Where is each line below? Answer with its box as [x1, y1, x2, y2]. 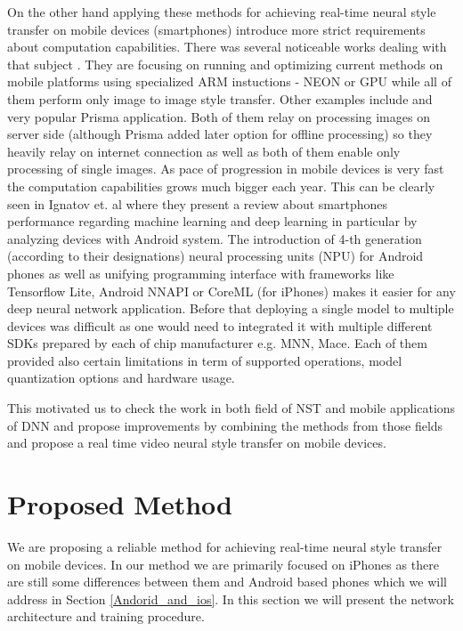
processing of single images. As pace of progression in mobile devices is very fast [7, 159, 444, 178]
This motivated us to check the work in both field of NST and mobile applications [7, 399, 456, 417]
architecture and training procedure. [7, 607, 205, 626]
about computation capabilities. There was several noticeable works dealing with [7, 37, 447, 56]
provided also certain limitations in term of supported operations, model [7, 351, 402, 369]
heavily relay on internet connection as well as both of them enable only [7, 142, 401, 160]
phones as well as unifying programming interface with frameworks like [7, 263, 394, 282]
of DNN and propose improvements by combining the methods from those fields [7, 416, 443, 434]
